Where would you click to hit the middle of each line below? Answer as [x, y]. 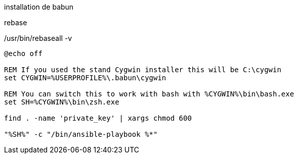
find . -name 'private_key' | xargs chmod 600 [98, 118]
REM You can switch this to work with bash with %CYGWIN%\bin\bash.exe [149, 94]
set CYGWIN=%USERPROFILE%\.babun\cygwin [85, 78]
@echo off [23, 54]
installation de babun [39, 7]
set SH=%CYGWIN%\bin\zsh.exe [62, 102]
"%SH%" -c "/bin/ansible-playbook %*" [81, 134]
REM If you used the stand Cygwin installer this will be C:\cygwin [143, 70]
